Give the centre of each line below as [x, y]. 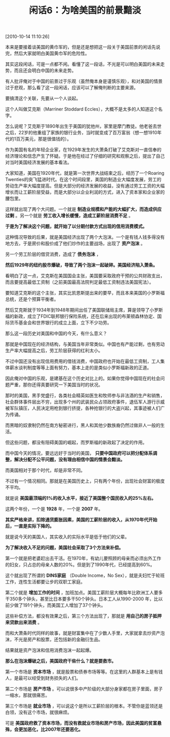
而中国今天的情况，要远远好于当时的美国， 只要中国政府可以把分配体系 [79, 453]
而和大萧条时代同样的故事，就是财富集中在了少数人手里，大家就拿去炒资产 [83, 633]
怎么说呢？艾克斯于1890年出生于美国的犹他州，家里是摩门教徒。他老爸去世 [83, 126]
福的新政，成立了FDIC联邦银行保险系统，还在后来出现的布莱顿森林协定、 [81, 316]
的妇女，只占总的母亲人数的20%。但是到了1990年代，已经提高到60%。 [80, 565]
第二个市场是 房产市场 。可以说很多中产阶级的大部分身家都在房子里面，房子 [84, 689]
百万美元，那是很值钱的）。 [44, 139]
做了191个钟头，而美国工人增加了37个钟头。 [60, 605]
